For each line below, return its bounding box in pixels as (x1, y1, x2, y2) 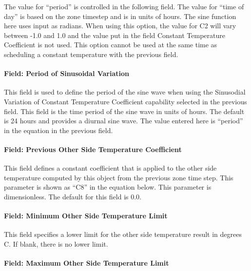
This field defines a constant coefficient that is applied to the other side (4, 163, 217, 173)
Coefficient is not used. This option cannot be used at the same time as (4, 39, 217, 50)
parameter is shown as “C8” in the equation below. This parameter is (4, 182, 212, 192)
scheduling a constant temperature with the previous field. (4, 49, 178, 59)
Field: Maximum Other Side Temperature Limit (4, 258, 169, 268)
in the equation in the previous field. (4, 125, 113, 135)
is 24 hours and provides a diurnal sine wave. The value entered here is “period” (4, 116, 243, 126)
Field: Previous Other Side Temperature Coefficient (4, 144, 182, 154)
